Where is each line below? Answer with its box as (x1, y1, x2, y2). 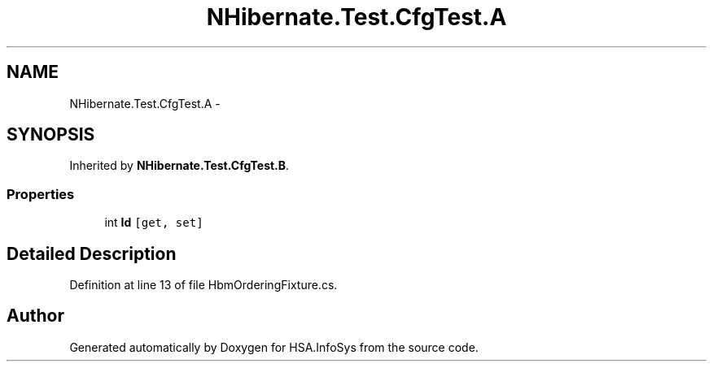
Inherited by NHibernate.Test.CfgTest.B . (69, 158, 290, 173)
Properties (7, 185, 75, 202)
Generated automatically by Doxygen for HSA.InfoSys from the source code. (69, 340, 479, 354)
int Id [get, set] (104, 215, 203, 230)
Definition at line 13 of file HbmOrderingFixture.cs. (69, 278, 338, 292)
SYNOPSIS (7, 124, 95, 145)
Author (7, 305, 64, 327)
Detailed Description (7, 243, 177, 264)
